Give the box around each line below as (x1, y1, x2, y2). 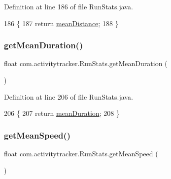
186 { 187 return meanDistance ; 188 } (4, 18, 119, 28)
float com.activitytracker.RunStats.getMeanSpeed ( (4, 148, 158, 158)
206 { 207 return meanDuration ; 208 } (4, 108, 120, 118)
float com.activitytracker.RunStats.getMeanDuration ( (4, 58, 168, 69)
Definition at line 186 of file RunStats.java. (4, 1, 133, 11)
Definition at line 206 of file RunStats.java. (4, 91, 133, 102)
